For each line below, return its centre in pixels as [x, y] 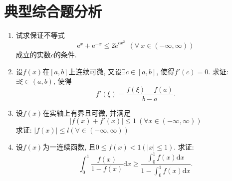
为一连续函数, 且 [69, 147]
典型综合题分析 [53, 11]
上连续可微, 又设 [95, 71]
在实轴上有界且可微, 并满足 [87, 112]
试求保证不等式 [40, 35]
